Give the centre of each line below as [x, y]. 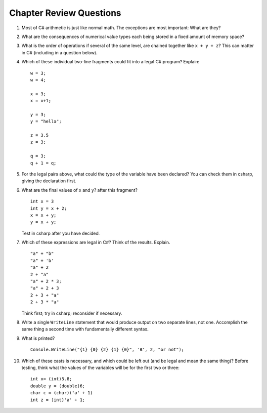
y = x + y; [44, 222]
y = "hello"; [46, 122]
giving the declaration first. [49, 181]
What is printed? [38, 338]
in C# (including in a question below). [60, 52]
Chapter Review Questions [65, 13]
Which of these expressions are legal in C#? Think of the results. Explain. [96, 243]
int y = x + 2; [49, 208]
